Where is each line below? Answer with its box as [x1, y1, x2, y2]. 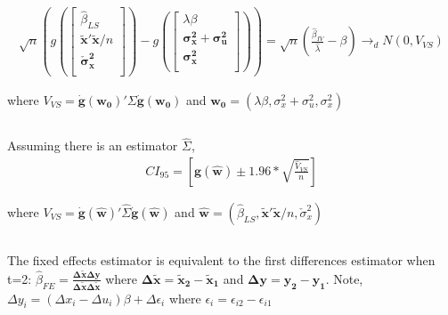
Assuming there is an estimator [7, 136, 178, 155]
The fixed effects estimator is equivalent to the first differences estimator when [7, 251, 436, 270]
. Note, [325, 269, 363, 287]
